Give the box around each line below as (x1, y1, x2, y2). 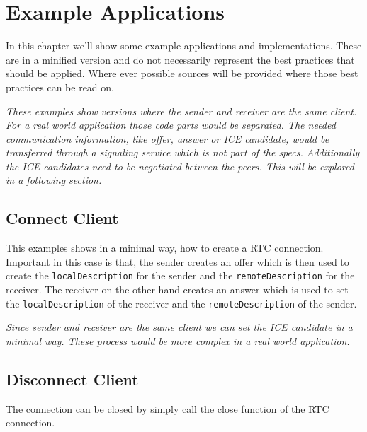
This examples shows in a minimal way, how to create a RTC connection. (6, 240, 324, 255)
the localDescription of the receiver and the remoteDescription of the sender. (6, 296, 357, 310)
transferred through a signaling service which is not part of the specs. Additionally (6, 145, 360, 160)
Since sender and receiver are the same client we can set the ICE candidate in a (6, 320, 353, 334)
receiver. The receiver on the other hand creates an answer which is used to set (6, 282, 349, 297)
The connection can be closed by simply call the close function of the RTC (6, 401, 329, 416)
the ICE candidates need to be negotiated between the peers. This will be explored (6, 158, 354, 173)
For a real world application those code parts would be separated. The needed (6, 117, 336, 132)
